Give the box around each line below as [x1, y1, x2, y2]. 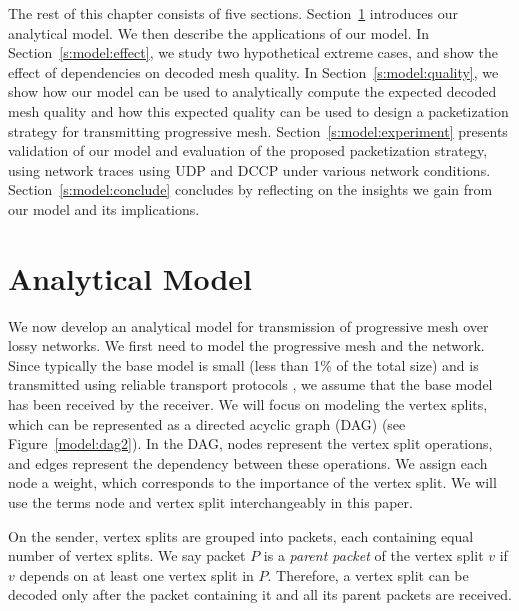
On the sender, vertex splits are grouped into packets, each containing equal [8, 525, 474, 546]
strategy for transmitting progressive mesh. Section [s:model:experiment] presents [8, 120, 508, 141]
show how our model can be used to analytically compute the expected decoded [8, 81, 497, 102]
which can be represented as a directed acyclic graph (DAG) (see [8, 413, 406, 434]
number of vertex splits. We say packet [8, 545, 246, 566]
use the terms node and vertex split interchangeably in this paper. [8, 492, 413, 512]
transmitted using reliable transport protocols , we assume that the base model [8, 374, 493, 395]
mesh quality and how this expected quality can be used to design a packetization [8, 100, 509, 121]
